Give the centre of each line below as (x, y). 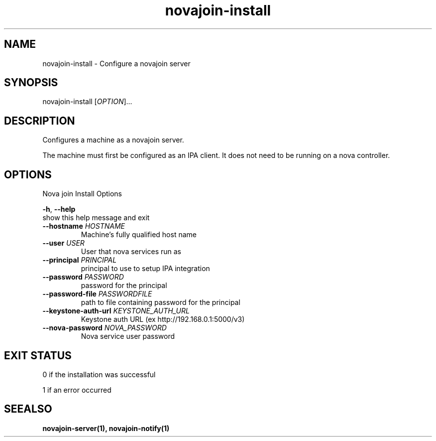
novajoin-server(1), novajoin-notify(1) (106, 428)
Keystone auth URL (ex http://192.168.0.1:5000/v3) (163, 319)
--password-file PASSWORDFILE (97, 294)
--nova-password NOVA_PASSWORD (105, 328)
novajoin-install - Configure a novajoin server (116, 63)
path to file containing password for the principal (161, 302)
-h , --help (59, 209)
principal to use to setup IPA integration (145, 269)
